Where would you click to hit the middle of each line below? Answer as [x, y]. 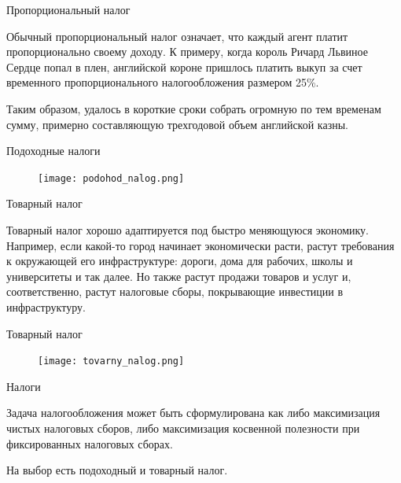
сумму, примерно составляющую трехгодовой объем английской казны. [177, 124]
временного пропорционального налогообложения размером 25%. [163, 82]
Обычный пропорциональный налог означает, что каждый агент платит [177, 36]
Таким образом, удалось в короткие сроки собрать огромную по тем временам [194, 108]
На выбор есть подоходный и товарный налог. [117, 470]
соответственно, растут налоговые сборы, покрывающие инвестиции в [175, 291]
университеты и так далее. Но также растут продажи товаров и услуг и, [179, 276]
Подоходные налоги [53, 151]
